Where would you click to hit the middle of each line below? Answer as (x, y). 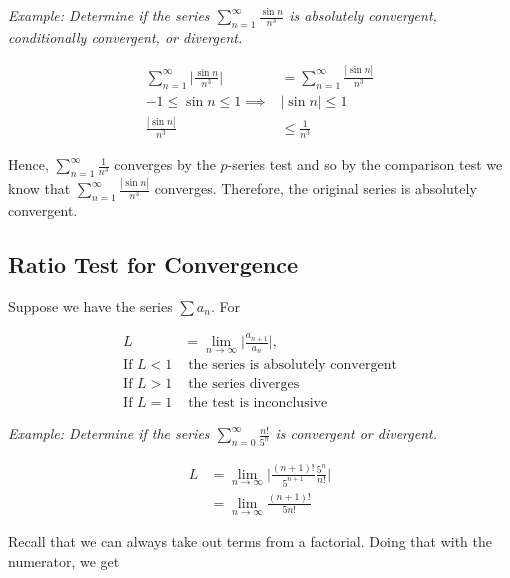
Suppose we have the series (90, 305)
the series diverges (244, 384)
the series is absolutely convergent (292, 365)
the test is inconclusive (258, 403)
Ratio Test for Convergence (153, 263)
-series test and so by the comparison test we (365, 164)
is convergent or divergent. (356, 433)
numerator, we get (64, 560)
